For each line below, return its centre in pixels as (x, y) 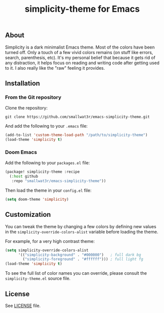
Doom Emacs (21, 152)
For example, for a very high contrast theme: (50, 241)
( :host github (24, 177)
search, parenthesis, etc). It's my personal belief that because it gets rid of (80, 57)
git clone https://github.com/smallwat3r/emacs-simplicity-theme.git (78, 117)
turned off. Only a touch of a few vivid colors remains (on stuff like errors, (79, 52)
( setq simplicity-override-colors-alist (47, 250)
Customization (28, 215)
